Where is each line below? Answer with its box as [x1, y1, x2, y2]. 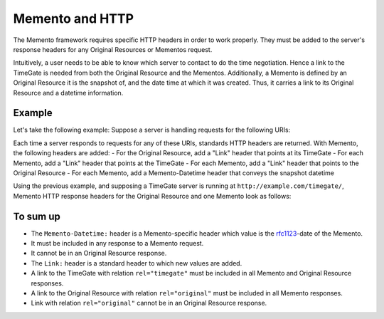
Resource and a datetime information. [13, 88, 124, 97]
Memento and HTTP [13, 11, 134, 26]
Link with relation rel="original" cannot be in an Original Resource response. [31, 299, 267, 308]
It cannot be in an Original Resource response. [31, 249, 167, 258]
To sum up [13, 210, 60, 222]
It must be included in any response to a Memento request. [31, 239, 204, 248]
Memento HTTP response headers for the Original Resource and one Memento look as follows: [13, 192, 292, 200]
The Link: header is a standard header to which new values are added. [31, 258, 242, 267]
